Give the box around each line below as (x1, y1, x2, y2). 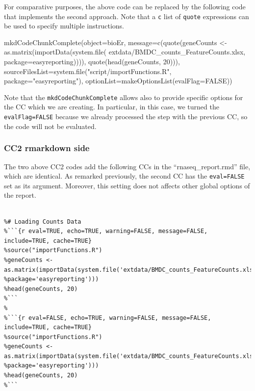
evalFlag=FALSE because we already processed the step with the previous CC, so (4, 111, 248, 122)
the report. (4, 190, 36, 200)
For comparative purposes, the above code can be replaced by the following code (4, 1, 246, 11)
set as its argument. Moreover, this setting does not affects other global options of (4, 180, 250, 190)
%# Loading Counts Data (4, 218, 81, 225)
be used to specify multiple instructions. (4, 21, 124, 31)
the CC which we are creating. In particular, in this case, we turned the (4, 102, 219, 112)
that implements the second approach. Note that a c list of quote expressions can (4, 11, 249, 21)
